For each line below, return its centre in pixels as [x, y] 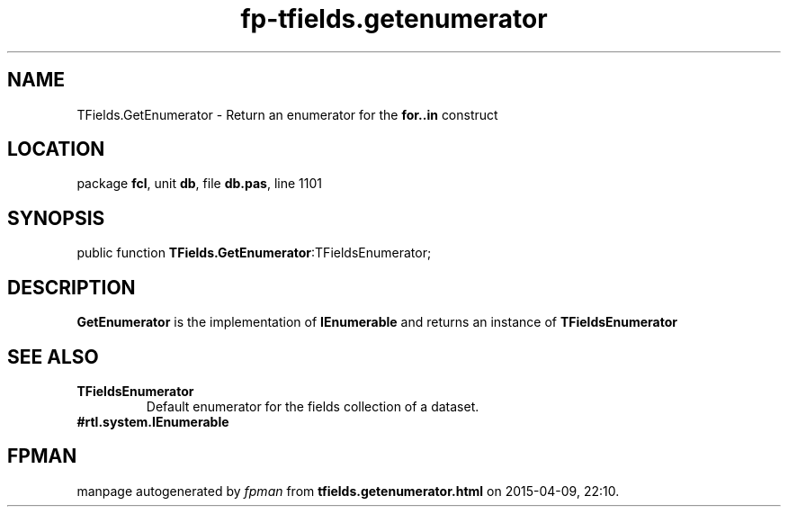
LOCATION [56, 149]
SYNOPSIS [56, 218]
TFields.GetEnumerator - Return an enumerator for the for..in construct [287, 114]
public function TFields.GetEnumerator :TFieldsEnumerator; [254, 253]
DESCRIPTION [72, 287]
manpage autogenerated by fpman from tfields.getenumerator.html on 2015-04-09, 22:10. [348, 491]
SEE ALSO [53, 356]
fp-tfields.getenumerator [394, 19]
